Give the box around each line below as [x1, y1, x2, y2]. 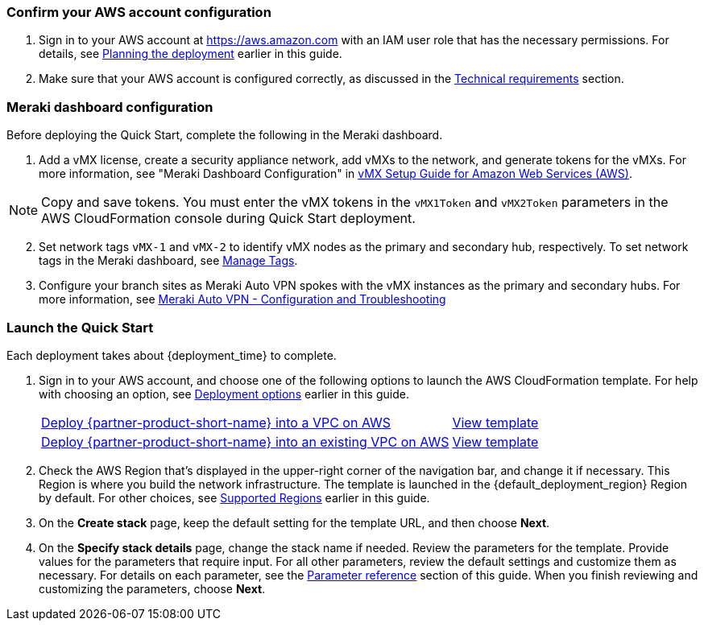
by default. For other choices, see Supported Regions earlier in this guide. [39, 490, 430, 505]
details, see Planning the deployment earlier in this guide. [39, 47, 342, 61]
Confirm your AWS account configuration [6, 4, 271, 20]
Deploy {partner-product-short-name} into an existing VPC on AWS [41, 433, 449, 450]
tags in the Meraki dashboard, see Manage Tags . [39, 254, 298, 268]
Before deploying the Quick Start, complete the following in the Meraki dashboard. [6, 128, 443, 142]
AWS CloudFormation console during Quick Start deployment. [41, 210, 416, 227]
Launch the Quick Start [6, 319, 154, 336]
